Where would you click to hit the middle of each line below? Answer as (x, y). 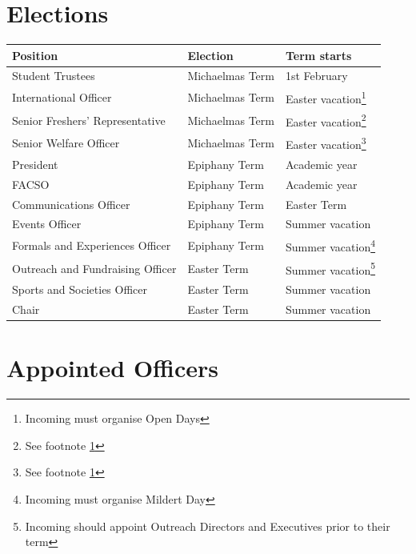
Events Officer (47, 224)
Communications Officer (71, 204)
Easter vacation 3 (326, 143)
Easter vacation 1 (326, 97)
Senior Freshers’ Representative (89, 120)
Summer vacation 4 (330, 245)
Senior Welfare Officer (66, 143)
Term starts (318, 55)
